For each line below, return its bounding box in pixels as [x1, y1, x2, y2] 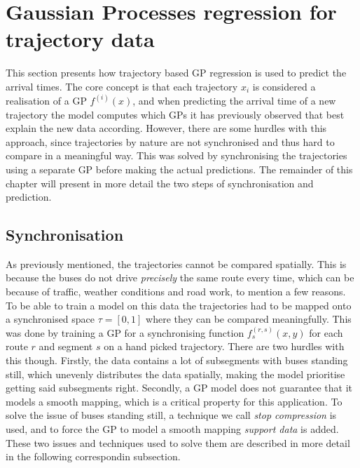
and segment [39, 339, 93, 354]
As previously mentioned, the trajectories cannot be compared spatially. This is [6, 256, 347, 271]
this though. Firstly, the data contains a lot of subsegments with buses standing [6, 353, 348, 368]
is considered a [252, 79, 316, 93]
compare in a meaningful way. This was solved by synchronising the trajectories [6, 148, 347, 163]
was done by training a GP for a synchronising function [6, 325, 244, 340]
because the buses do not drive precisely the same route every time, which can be [6, 270, 354, 285]
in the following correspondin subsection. [6, 449, 181, 464]
